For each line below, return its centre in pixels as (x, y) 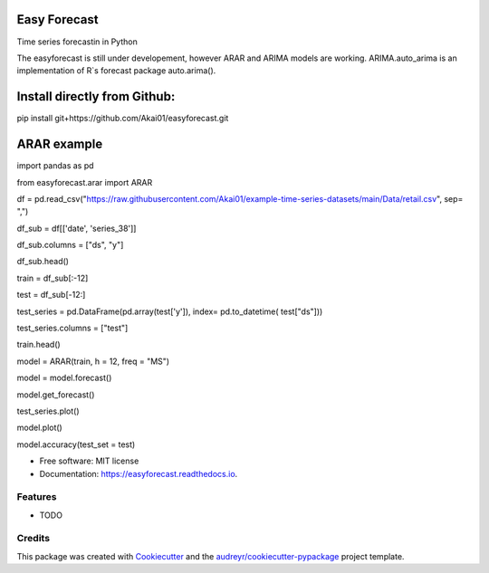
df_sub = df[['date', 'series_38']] (77, 228)
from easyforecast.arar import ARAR (85, 182)
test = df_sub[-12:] (51, 295)
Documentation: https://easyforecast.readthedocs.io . (139, 473)
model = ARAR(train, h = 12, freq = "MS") (93, 361)
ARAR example (60, 144)
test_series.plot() (48, 411)
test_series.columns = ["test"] (72, 328)
